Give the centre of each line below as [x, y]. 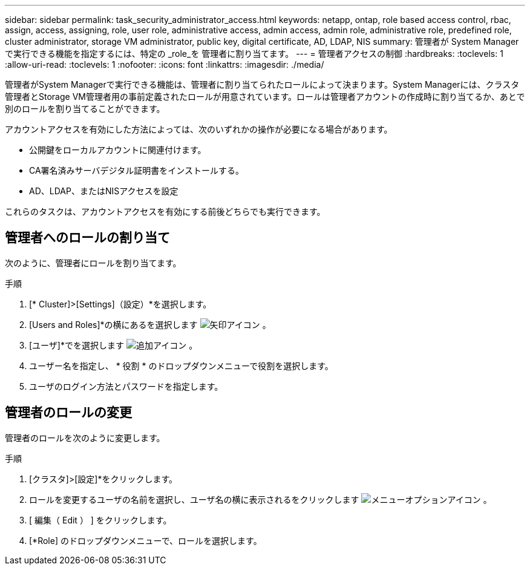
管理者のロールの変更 [68, 413]
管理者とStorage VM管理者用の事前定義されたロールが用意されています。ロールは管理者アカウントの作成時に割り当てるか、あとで [265, 97]
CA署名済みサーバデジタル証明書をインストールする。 [136, 170]
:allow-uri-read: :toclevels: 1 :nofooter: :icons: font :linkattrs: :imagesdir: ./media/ [165, 64]
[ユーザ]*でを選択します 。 [113, 345]
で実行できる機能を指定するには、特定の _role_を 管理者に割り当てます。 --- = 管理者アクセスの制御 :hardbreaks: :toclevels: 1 [254, 54]
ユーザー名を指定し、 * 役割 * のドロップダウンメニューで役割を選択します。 [181, 365]
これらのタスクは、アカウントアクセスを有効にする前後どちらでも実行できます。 [165, 211]
